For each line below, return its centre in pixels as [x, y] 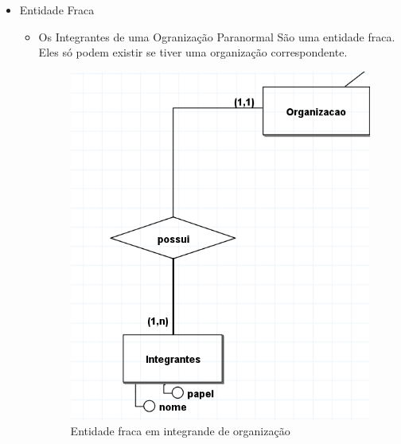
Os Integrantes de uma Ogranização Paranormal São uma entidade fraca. [217, 36]
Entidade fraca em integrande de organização [180, 431]
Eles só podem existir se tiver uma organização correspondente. [193, 52]
